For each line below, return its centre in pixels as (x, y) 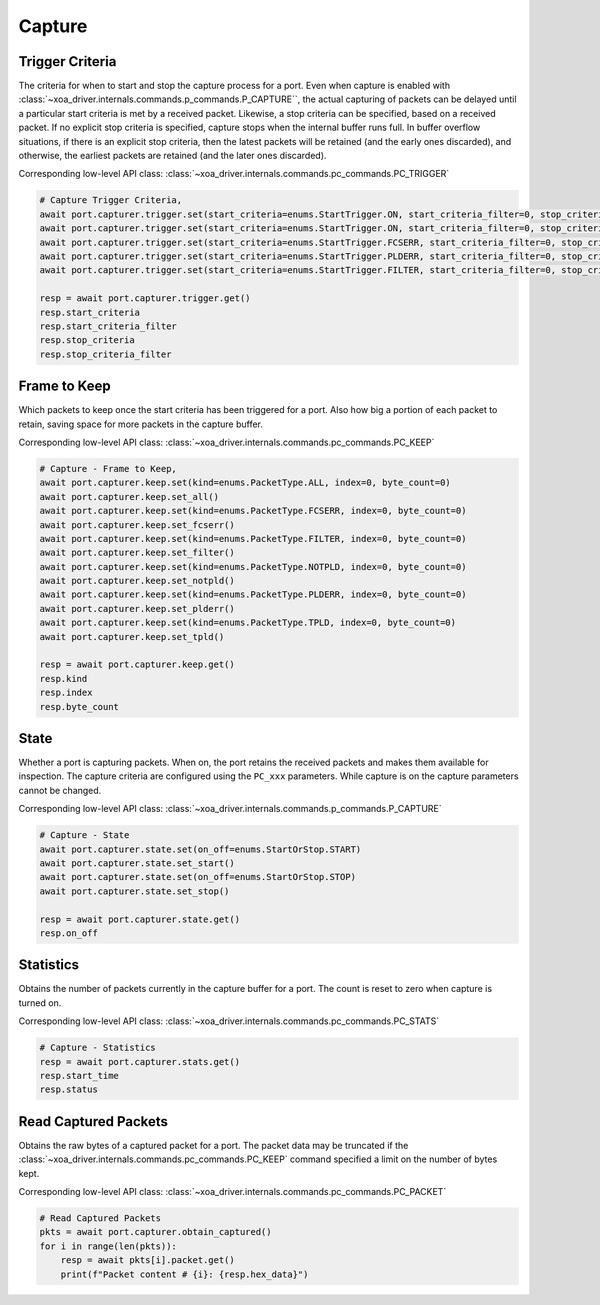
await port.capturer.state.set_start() (137, 863)
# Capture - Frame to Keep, (108, 468)
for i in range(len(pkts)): (108, 1246)
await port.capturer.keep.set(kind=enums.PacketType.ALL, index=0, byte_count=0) (245, 483)
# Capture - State (84, 835)
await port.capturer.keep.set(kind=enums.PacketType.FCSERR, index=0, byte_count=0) (253, 511)
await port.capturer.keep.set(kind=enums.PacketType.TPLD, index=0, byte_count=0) (248, 623)
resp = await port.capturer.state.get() (139, 919)
